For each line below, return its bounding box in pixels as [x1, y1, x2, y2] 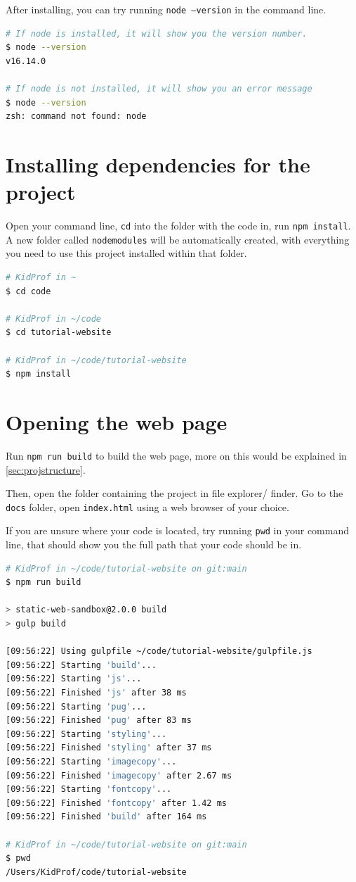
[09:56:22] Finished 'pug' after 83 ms [6, 715, 192, 726]
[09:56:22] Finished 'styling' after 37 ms [6, 743, 212, 753]
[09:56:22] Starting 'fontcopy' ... [6, 784, 172, 795]
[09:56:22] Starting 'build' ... [6, 660, 157, 670]
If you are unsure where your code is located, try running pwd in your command [6, 523, 349, 538]
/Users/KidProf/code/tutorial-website [6, 867, 187, 877]
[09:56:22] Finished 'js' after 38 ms [6, 688, 187, 698]
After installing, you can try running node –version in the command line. [6, 2, 327, 16]
